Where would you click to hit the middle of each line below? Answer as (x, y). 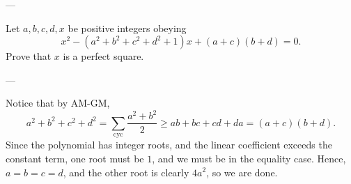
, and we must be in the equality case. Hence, (249, 158)
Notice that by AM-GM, (58, 103)
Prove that (29, 56)
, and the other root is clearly (126, 172)
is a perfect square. (103, 56)
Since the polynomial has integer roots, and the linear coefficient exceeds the (169, 145)
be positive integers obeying (127, 28)
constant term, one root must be (75, 158)
